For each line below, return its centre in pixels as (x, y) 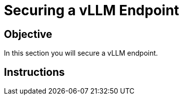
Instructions (34, 72)
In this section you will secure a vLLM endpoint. (81, 53)
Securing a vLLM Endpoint (92, 10)
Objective (28, 34)
